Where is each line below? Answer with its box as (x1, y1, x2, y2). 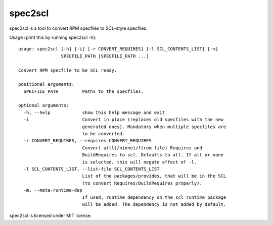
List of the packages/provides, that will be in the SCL (82, 173, 226, 179)
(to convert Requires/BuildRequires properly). (82, 180, 202, 186)
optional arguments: (18, 102, 69, 108)
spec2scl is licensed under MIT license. (9, 212, 92, 219)
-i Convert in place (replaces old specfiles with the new (23, 117, 224, 123)
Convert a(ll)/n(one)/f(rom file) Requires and (82, 145, 202, 151)
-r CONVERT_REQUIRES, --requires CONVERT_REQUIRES (23, 138, 152, 144)
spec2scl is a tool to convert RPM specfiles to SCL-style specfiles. (9, 25, 148, 31)
